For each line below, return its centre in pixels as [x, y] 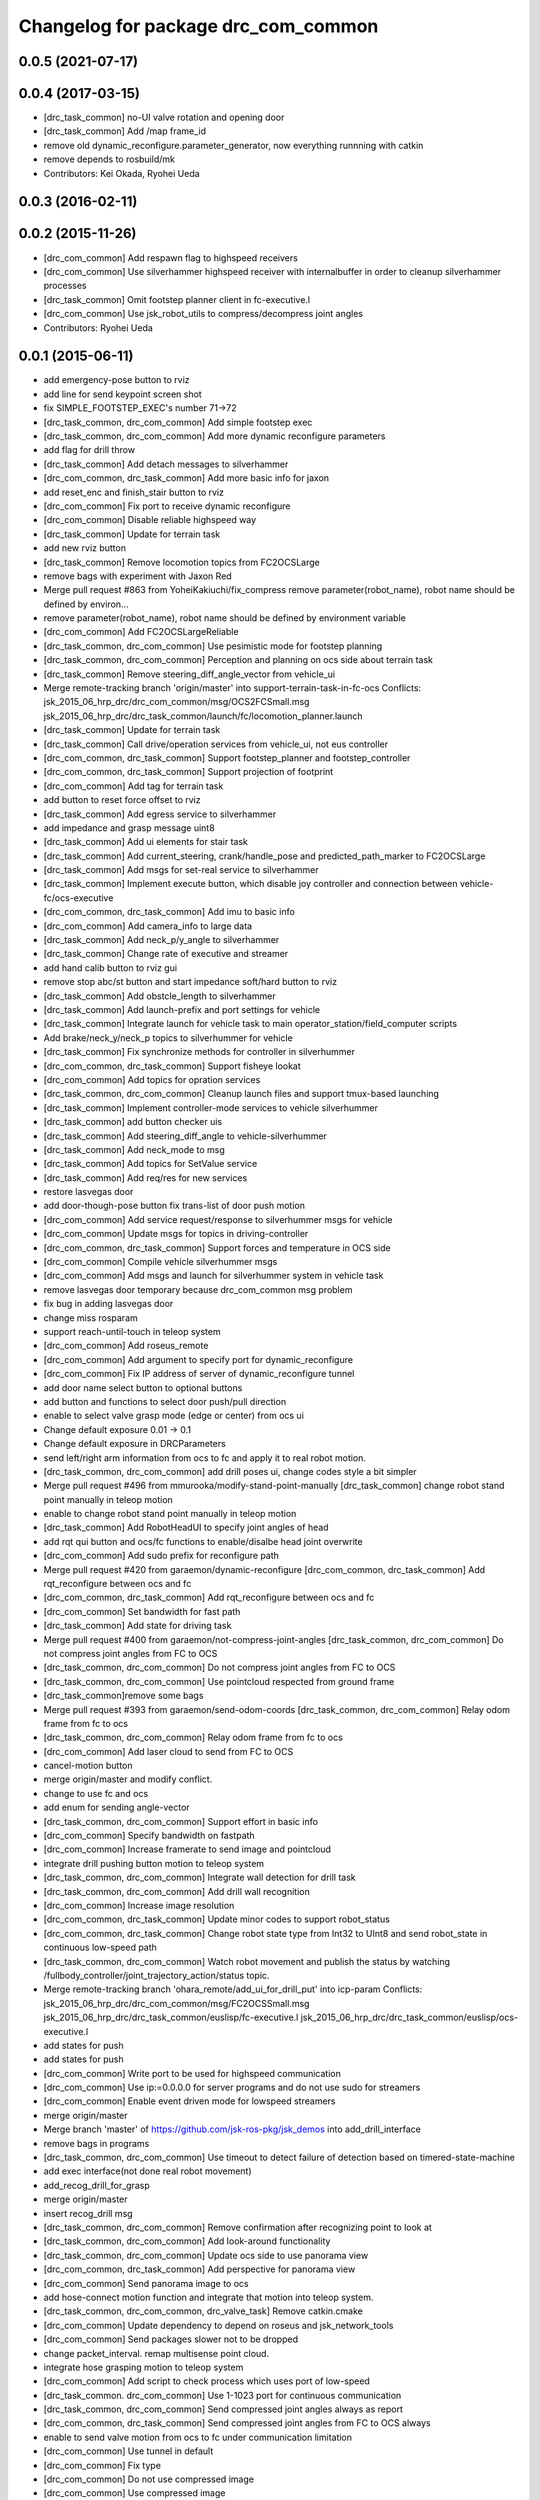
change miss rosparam [91, 1317]
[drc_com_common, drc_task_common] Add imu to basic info [169, 912]
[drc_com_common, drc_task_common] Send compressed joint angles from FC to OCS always [237, 2423]
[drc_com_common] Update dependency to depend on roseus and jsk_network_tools [218, 2325]
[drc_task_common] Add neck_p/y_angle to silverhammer [161, 940]
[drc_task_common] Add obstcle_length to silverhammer [160, 996]
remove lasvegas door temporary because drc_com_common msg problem [198, 1289]
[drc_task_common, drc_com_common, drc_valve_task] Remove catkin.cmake [203, 2311]
